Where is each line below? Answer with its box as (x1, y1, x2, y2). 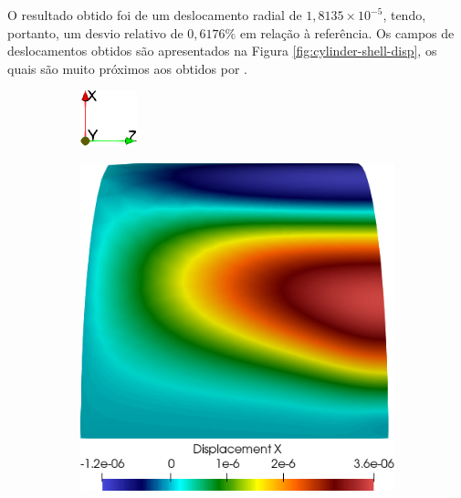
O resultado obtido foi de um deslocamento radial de (7, 5, 302, 24)
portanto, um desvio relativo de (7, 23, 183, 42)
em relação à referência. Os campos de (239, 23, 455, 42)
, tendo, (382, 5, 426, 24)
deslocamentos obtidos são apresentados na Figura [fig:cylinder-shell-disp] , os (7, 41, 437, 60)
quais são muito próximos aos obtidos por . (7, 58, 247, 78)
